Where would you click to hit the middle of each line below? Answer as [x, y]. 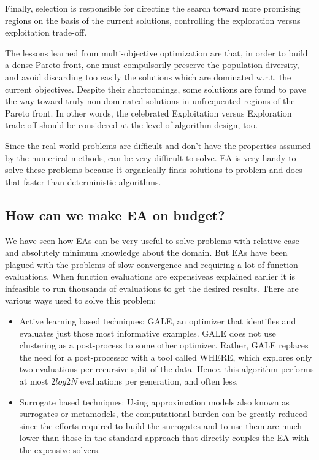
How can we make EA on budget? [115, 214]
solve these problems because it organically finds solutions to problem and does [154, 170]
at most [34, 381]
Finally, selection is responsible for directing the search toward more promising [153, 8]
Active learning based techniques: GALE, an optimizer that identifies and [158, 321]
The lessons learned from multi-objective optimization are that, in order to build [156, 52]
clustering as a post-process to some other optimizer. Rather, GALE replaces [164, 345]
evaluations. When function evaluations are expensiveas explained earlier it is [150, 276]
